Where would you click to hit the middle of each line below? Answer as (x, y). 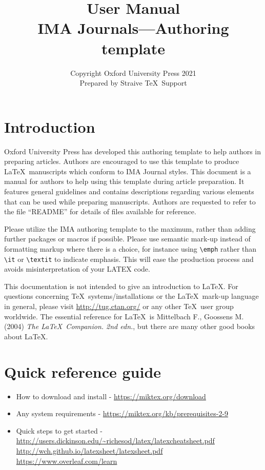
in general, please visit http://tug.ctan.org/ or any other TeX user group (119, 306)
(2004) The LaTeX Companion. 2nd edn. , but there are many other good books (130, 326)
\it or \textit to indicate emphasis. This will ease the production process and (129, 259)
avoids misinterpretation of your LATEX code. (77, 269)
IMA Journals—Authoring (133, 28)
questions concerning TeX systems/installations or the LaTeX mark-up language (131, 296)
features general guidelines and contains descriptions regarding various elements (129, 191)
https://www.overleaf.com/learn (67, 461)
